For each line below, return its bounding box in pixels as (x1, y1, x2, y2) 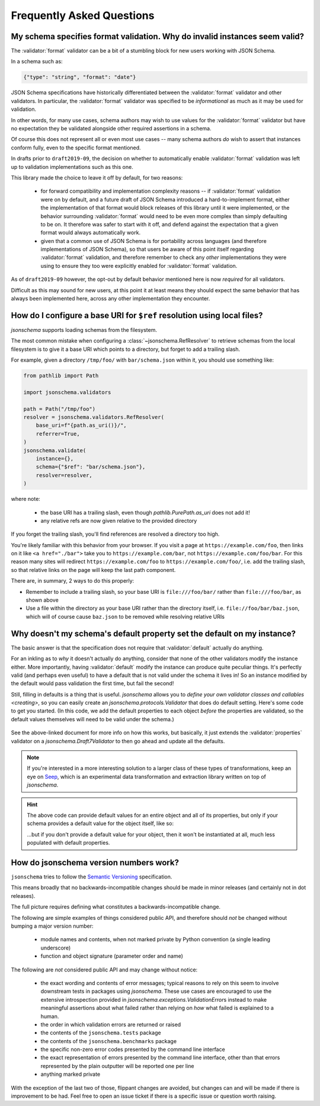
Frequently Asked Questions (11, 9, 155, 22)
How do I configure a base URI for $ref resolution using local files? (11, 310, 263, 320)
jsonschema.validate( (23, 447, 87, 453)
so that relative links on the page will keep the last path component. (11, 566, 176, 573)
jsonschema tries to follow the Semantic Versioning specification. (11, 873, 172, 880)
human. (40, 1012, 59, 1019)
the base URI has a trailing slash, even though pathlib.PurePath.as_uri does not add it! (40, 509, 250, 516)
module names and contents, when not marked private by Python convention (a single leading (40, 936, 271, 943)
